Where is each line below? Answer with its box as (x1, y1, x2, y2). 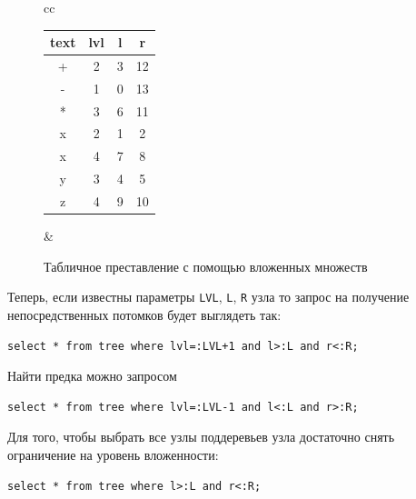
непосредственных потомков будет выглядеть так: (7, 304, 282, 324)
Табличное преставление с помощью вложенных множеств (44, 256, 368, 275)
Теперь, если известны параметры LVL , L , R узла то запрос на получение (7, 287, 410, 306)
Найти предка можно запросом (7, 366, 177, 385)
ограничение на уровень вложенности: (7, 444, 219, 464)
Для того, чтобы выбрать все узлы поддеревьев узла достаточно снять (7, 427, 395, 446)
